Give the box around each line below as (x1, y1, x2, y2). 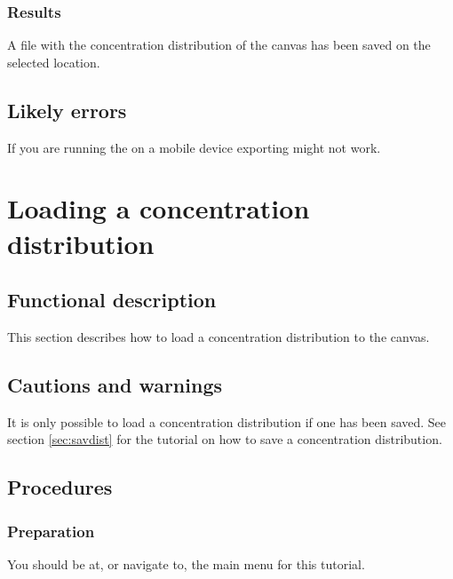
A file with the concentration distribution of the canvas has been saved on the (7, 36, 431, 54)
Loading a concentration (7, 190, 310, 226)
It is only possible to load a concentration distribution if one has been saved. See (7, 412, 447, 431)
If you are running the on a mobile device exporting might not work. (7, 138, 381, 156)
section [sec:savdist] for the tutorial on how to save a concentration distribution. (7, 430, 442, 448)
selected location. (7, 52, 100, 71)
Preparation (7, 520, 95, 542)
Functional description (7, 286, 217, 313)
